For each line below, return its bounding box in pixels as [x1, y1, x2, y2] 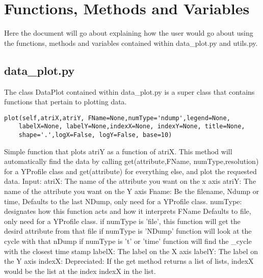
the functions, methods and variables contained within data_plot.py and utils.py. [4, 37, 258, 48]
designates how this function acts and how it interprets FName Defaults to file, [4, 206, 251, 216]
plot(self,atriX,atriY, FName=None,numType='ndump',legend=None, [4, 114, 230, 122]
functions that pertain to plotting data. [4, 96, 127, 107]
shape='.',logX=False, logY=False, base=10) [18, 131, 172, 139]
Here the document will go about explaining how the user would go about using [4, 27, 253, 38]
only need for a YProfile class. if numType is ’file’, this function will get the [4, 215, 241, 226]
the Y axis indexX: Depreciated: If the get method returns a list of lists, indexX [4, 256, 254, 266]
